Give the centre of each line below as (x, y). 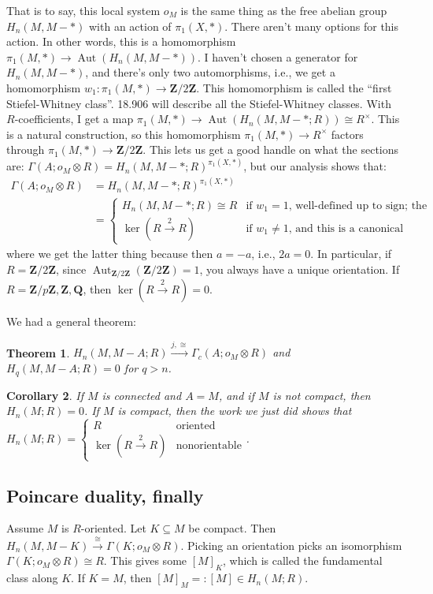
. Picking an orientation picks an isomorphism (291, 545)
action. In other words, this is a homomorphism (121, 41)
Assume (25, 528)
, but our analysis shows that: (315, 166)
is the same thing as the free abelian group (284, 10)
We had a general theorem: (71, 321)
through (26, 149)
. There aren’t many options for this (312, 26)
